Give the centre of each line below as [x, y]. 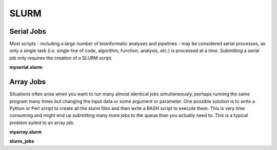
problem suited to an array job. [42, 122]
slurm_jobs [22, 141]
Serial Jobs [28, 31]
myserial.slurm [26, 67]
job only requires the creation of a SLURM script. [61, 58]
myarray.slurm [26, 132]
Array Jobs [28, 82]
